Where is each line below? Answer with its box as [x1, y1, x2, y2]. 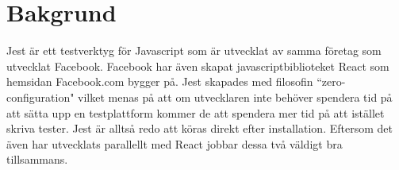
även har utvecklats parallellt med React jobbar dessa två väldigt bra [6, 135, 343, 152]
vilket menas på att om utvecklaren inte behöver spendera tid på [78, 88, 393, 105]
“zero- [317, 73, 346, 90]
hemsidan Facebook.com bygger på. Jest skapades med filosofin [6, 73, 313, 90]
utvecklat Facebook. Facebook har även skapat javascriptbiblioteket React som [6, 57, 389, 74]
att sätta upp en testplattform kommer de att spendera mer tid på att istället [6, 104, 385, 121]
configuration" [6, 88, 75, 105]
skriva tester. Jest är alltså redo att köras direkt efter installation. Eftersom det [6, 120, 393, 137]
